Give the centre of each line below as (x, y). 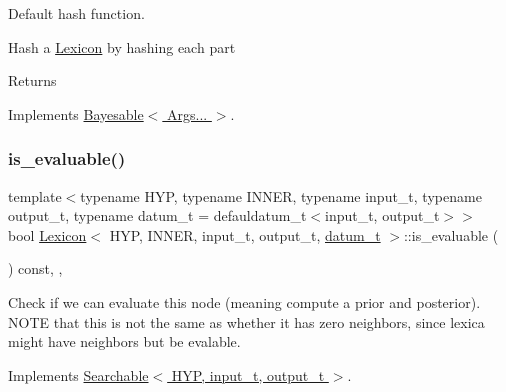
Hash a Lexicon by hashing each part (122, 46)
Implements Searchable (78, 374)
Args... (187, 113)
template (35, 195)
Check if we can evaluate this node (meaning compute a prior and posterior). (244, 301)
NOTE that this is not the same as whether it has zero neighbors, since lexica (246, 321)
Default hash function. (76, 13)
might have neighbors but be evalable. (124, 341)
